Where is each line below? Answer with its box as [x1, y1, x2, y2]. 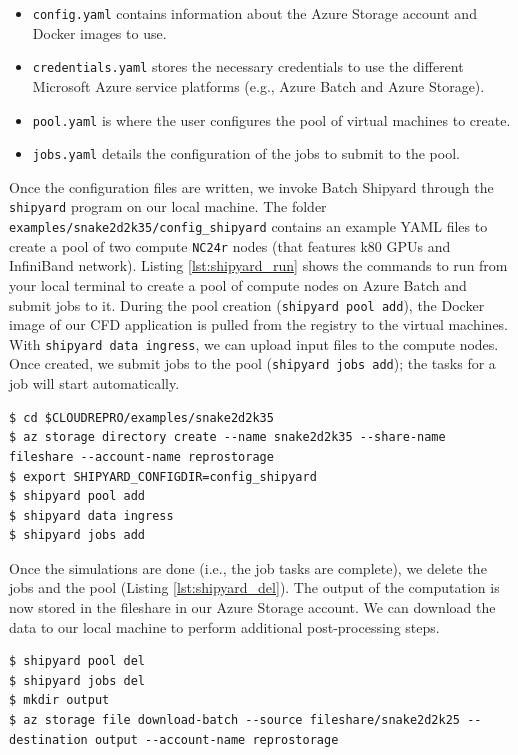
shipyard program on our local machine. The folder [9, 196, 327, 217]
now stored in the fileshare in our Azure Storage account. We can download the [9, 597, 496, 618]
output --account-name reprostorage [94, 732, 339, 747]
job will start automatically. [9, 373, 180, 394]
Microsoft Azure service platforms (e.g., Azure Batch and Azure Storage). [32, 75, 485, 96]
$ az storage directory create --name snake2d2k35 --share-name [9, 430, 446, 445]
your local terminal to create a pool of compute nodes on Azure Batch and [9, 274, 467, 295]
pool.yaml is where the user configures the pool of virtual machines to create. [32, 109, 511, 130]
